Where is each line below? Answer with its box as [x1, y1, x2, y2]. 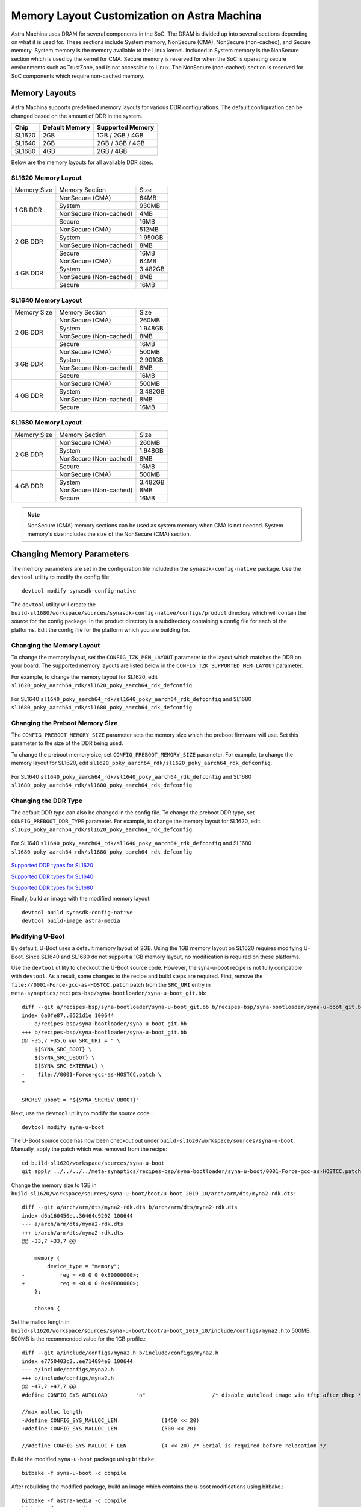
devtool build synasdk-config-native [22, 909, 134, 916]
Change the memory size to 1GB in [11, 1181, 97, 1189]
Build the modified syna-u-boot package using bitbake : [11, 1456, 156, 1463]
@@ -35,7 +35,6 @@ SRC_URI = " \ [22, 1037, 120, 1044]
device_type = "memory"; [47, 1263, 120, 1270]
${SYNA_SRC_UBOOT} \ [34, 1054, 95, 1061]
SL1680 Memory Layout [11, 418, 82, 427]
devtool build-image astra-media [22, 917, 120, 925]
